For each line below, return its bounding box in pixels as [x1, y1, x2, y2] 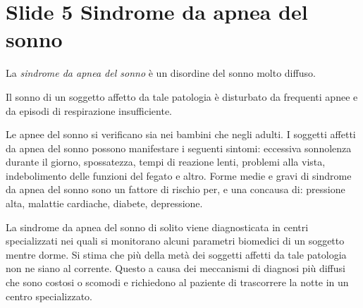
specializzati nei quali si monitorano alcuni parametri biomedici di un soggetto [6, 233, 345, 248]
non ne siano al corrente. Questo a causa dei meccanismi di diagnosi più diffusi [6, 261, 345, 276]
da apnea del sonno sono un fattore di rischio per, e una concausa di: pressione [6, 182, 345, 197]
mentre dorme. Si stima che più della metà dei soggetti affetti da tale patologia [6, 247, 347, 261]
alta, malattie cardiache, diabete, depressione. [6, 196, 203, 211]
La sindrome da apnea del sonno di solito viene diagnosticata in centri [6, 219, 309, 234]
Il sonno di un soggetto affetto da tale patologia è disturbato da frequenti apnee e [6, 89, 358, 104]
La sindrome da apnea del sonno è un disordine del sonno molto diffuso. [6, 66, 316, 80]
